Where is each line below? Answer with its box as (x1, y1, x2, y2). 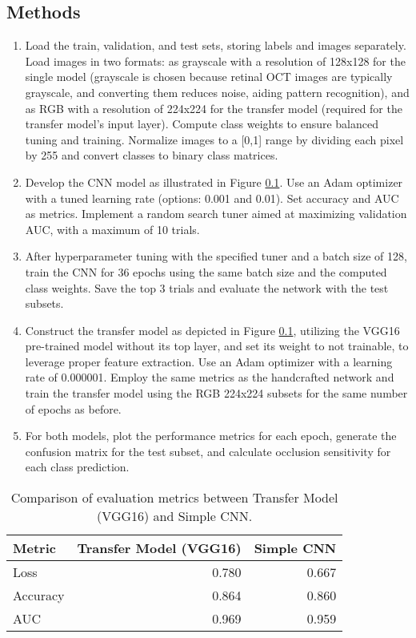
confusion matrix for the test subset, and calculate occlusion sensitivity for (25, 442, 391, 459)
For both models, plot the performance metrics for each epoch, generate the (25, 427, 397, 444)
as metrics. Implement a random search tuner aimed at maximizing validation (25, 205, 407, 222)
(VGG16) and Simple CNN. (97, 507, 253, 526)
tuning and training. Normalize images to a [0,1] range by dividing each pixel (25, 131, 404, 147)
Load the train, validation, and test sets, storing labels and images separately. (25, 37, 406, 54)
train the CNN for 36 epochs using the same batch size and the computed (25, 263, 387, 280)
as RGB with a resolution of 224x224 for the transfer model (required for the (25, 99, 402, 116)
